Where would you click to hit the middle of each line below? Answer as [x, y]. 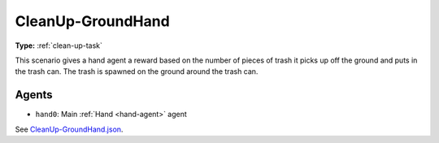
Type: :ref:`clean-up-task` [59, 45]
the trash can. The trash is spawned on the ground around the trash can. [137, 71]
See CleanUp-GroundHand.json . [69, 129]
